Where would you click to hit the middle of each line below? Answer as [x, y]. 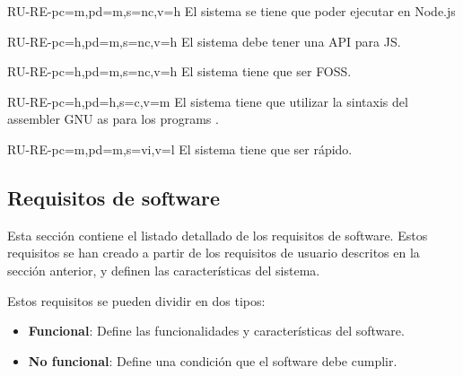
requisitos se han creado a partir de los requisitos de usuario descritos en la [214, 253]
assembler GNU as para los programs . [113, 119]
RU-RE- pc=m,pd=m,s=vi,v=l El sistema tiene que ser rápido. [180, 149]
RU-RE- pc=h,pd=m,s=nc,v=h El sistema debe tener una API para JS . [204, 41]
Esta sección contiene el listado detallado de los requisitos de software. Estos [218, 235]
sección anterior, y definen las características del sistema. [164, 270]
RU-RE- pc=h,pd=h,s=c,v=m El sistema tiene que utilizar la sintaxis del [208, 101]
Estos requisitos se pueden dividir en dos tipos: [136, 300]
